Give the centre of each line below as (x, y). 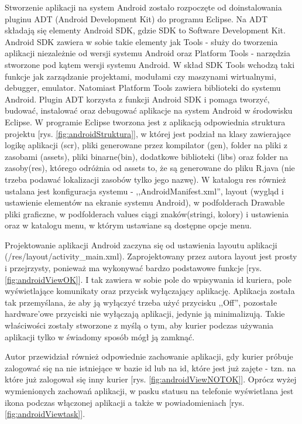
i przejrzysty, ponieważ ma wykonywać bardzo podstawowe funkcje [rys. (133, 268)
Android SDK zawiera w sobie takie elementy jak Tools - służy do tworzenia (141, 41)
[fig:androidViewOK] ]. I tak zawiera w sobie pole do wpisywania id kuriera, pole (148, 279)
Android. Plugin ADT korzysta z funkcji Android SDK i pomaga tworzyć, (137, 99)
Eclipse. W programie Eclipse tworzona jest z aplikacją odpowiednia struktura (145, 122)
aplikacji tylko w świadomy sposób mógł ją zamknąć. (100, 336)
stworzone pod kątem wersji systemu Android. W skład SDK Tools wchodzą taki (150, 64)
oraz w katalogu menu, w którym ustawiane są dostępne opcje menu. (128, 225)
